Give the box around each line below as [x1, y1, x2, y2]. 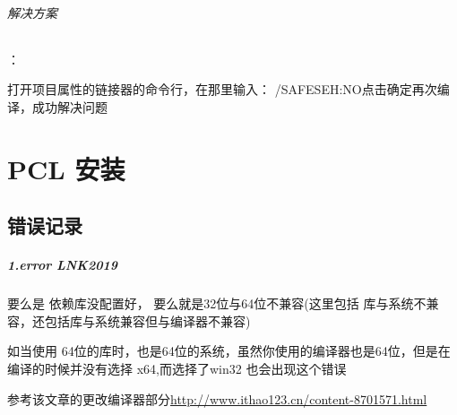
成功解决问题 [31, 97, 108, 116]
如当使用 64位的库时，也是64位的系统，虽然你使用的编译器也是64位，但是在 [7, 342, 451, 360]
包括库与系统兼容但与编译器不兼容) [44, 311, 251, 330]
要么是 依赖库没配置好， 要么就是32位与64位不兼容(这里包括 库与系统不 [7, 294, 427, 313]
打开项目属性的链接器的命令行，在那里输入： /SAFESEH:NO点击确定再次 [7, 80, 437, 99]
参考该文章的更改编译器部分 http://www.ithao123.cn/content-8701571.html [7, 389, 427, 408]
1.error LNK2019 [7, 255, 117, 274]
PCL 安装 [7, 150, 125, 186]
